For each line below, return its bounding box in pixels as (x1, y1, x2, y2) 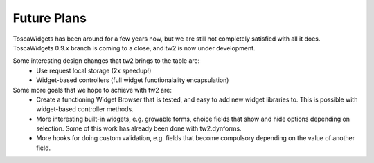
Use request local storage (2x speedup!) (36, 66, 152, 75)
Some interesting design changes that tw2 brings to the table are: (12, 57, 200, 65)
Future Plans (12, 10, 87, 26)
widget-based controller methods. (36, 105, 134, 113)
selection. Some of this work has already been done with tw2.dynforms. (36, 124, 242, 133)
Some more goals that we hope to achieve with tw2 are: (12, 86, 172, 94)
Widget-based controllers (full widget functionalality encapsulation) (36, 76, 229, 84)
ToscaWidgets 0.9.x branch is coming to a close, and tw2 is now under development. (12, 44, 256, 52)
